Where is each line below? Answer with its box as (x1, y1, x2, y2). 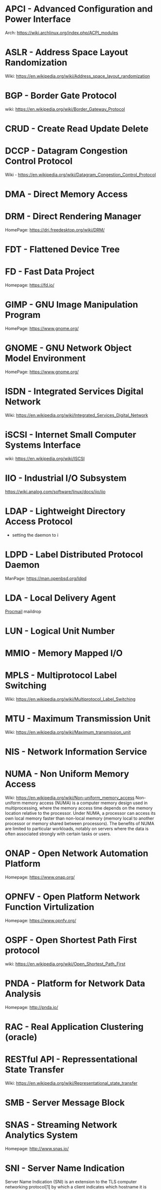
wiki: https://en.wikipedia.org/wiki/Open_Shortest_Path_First (5, 961, 126, 967)
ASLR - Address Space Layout (5, 47, 129, 58)
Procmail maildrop (5, 608, 41, 614)
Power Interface (5, 14, 71, 25)
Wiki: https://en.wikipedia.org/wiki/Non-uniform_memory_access (5, 795, 135, 801)
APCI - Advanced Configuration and (5, 3, 153, 15)
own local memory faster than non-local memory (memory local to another (5, 815, 154, 821)
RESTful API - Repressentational (5, 1054, 138, 1065)
